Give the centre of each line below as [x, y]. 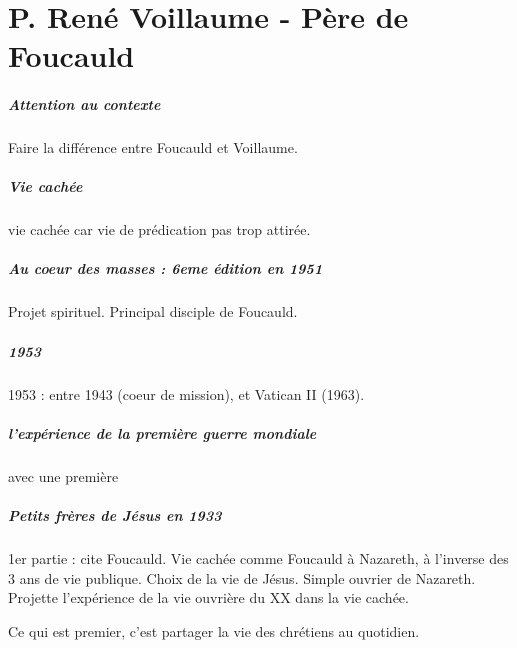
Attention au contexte [84, 104]
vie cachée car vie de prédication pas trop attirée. [159, 229]
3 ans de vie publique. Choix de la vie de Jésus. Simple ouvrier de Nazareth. [242, 577]
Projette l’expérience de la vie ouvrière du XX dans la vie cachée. [208, 597]
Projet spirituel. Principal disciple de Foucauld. [153, 311]
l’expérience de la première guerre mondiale [162, 432]
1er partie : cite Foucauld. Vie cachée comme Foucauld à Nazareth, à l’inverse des [258, 557]
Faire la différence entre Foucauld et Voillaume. [153, 147]
